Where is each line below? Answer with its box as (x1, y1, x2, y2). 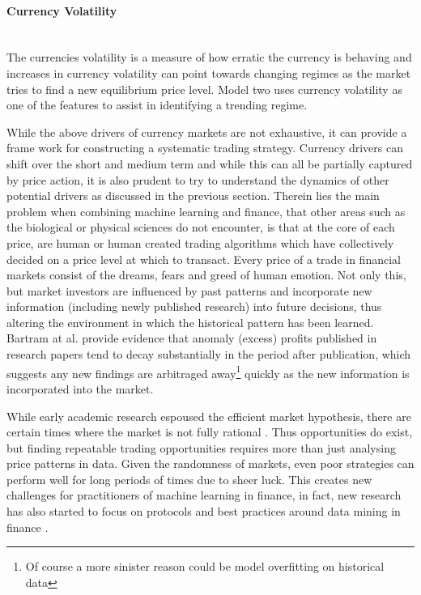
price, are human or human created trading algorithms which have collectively (6, 234, 394, 251)
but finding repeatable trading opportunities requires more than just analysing (6, 439, 396, 456)
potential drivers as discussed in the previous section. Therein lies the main (6, 187, 380, 204)
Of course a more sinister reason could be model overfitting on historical (25, 558, 385, 575)
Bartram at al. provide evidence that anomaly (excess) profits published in (6, 329, 377, 346)
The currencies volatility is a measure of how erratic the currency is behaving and (6, 49, 412, 66)
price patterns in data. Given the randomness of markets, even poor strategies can (6, 455, 415, 472)
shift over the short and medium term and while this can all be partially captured (6, 155, 413, 172)
